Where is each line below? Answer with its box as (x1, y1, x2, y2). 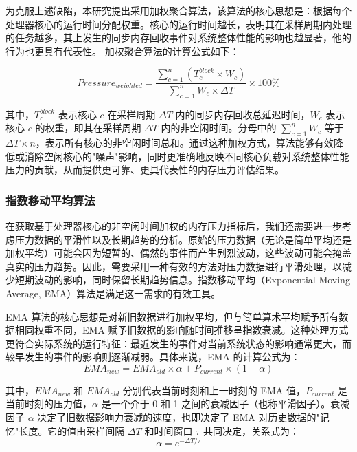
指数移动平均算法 (5, 191, 95, 208)
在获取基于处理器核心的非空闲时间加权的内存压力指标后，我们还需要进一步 (5, 218, 342, 233)
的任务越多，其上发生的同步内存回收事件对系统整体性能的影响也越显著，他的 (5, 30, 352, 45)
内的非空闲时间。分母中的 (161, 120, 277, 135)
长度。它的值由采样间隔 (19, 423, 125, 438)
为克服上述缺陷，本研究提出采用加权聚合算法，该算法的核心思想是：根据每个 (5, 3, 352, 17)
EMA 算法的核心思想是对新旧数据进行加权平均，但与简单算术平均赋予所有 (5, 309, 339, 323)
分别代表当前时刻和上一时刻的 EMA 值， (122, 383, 306, 397)
